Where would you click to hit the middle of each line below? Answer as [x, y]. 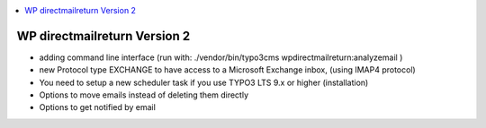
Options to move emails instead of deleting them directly [144, 95]
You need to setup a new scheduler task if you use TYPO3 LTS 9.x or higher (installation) [204, 82]
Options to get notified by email [98, 107]
